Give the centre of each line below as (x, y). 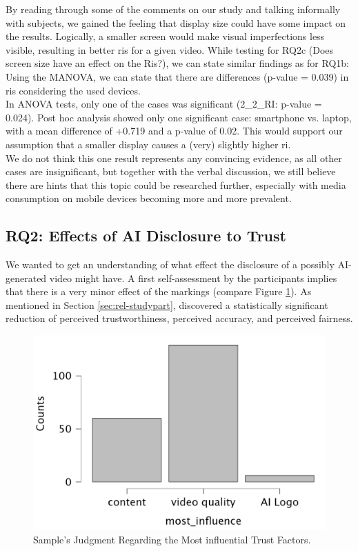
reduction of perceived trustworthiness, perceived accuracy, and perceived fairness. (179, 318)
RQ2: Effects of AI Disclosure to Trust (146, 236)
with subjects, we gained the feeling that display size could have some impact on (176, 22)
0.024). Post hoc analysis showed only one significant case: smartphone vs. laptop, (179, 117)
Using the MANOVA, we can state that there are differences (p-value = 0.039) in (177, 76)
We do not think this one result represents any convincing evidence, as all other (174, 158)
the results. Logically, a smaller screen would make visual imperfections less (165, 36)
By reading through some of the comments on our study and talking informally (173, 9)
